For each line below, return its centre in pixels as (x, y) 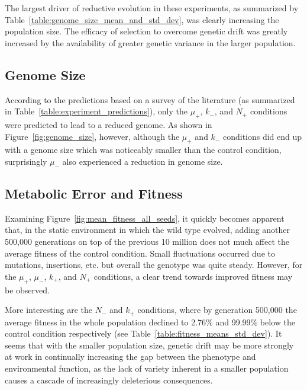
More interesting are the (49, 310)
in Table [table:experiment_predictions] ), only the (96, 111)
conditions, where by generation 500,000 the (217, 310)
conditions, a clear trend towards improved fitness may (193, 276)
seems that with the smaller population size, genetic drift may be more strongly (149, 345)
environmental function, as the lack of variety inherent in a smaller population (147, 368)
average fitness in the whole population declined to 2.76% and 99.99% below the (150, 322)
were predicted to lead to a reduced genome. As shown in (109, 124)
